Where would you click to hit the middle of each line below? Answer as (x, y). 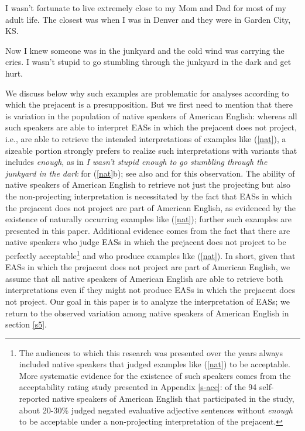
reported (34, 399)
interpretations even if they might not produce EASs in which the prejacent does (150, 290)
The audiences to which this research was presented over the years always (151, 352)
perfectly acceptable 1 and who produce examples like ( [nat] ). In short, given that (150, 254)
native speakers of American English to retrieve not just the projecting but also (148, 185)
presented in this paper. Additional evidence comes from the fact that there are (148, 230)
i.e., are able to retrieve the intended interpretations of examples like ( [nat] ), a (146, 138)
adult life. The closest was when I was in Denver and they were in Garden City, (148, 19)
